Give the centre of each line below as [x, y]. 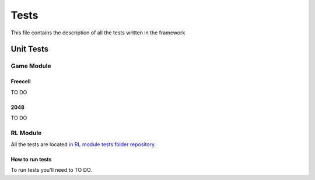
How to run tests [31, 160]
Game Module [31, 66]
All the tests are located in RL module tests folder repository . [83, 144]
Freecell [21, 82]
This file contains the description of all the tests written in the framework [98, 33]
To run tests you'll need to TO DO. [52, 170]
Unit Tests [30, 49]
